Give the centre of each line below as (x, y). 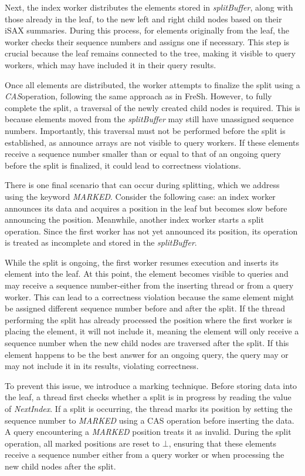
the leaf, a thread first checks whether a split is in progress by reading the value (148, 397)
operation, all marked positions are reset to (82, 443)
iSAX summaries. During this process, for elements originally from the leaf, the (147, 30)
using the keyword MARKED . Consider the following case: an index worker (140, 196)
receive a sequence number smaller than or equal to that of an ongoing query (143, 154)
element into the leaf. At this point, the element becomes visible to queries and (147, 274)
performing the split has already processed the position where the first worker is (149, 319)
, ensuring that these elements (223, 443)
